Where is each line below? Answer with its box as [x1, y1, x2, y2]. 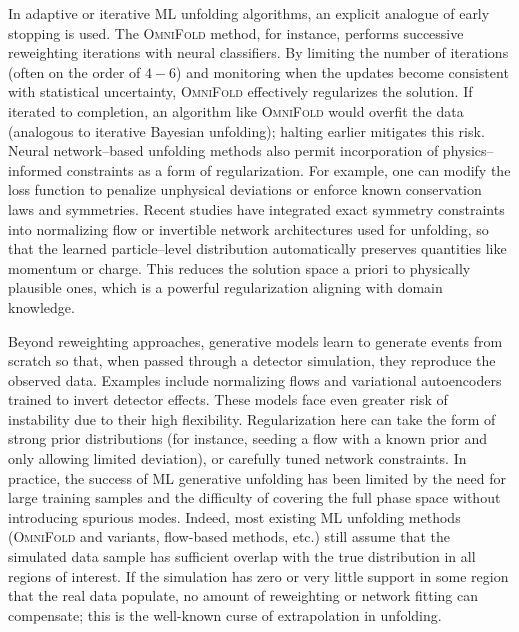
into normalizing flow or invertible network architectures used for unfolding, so [8, 218, 489, 239]
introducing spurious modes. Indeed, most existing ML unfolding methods [8, 506, 461, 527]
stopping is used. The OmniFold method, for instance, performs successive [8, 22, 464, 43]
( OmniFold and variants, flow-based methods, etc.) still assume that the [8, 526, 451, 547]
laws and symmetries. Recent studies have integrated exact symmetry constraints [8, 198, 505, 219]
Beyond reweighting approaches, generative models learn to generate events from [8, 330, 503, 351]
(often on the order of [8, 61, 141, 82]
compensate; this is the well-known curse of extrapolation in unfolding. [8, 604, 442, 625]
